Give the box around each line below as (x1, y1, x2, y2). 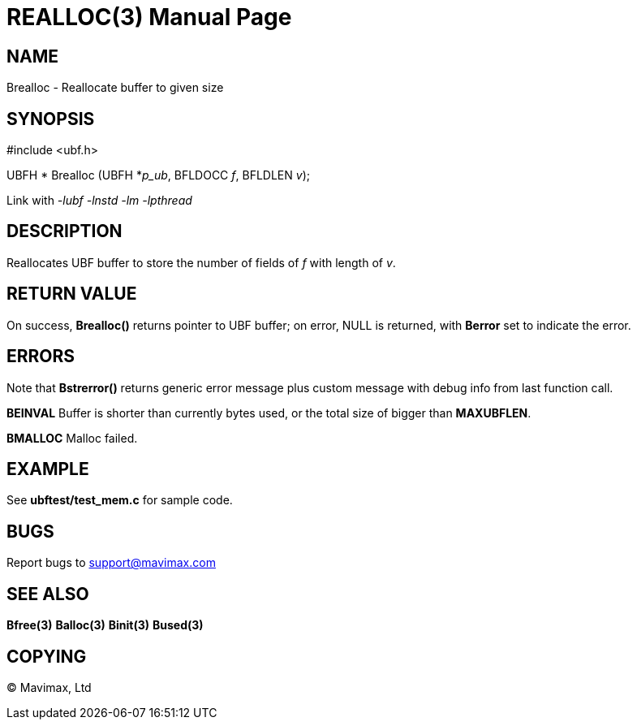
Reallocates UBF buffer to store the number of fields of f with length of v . (6, 255, 396, 270)
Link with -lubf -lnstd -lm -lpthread (6, 193, 192, 208)
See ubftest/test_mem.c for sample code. (6, 493, 233, 508)
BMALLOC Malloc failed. (6, 430, 138, 445)
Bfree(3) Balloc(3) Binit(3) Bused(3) (6, 618, 204, 633)
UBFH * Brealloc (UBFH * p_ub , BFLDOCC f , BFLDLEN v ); (6, 168, 310, 183)
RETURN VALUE (6, 283, 137, 305)
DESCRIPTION (6, 221, 123, 242)
